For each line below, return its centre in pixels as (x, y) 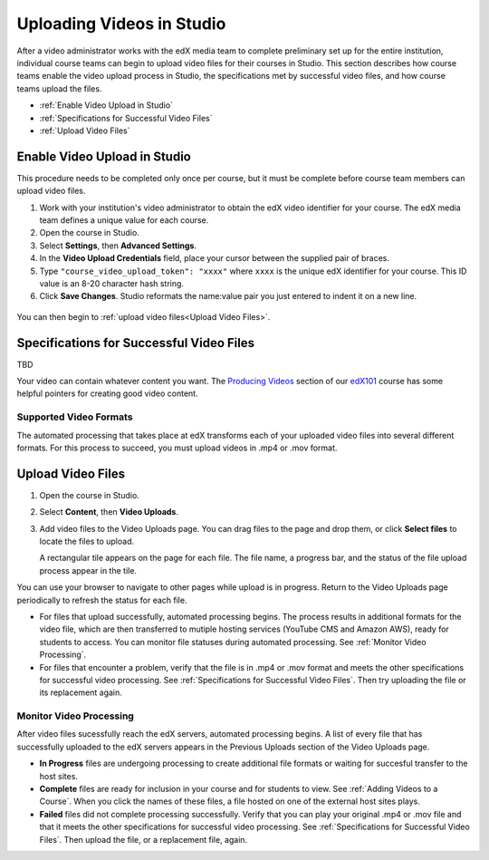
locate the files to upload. (87, 541)
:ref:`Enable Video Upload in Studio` (106, 105)
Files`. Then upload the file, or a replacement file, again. (144, 839)
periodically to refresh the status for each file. (102, 600)
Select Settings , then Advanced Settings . (118, 246)
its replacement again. (81, 692)
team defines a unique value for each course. (124, 220)
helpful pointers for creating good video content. (107, 393)
